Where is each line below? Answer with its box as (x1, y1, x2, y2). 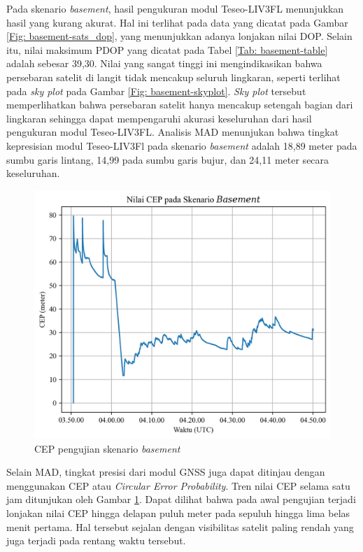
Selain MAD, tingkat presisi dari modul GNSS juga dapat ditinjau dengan (6, 465, 325, 479)
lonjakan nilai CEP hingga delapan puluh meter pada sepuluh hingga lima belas (6, 505, 350, 520)
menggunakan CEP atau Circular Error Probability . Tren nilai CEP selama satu (6, 478, 350, 493)
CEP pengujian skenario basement (34, 441, 180, 455)
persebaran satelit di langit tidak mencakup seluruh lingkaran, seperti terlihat (6, 69, 341, 84)
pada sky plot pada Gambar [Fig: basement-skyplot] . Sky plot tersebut (6, 83, 306, 98)
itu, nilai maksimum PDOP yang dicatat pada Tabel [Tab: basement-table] (6, 42, 328, 57)
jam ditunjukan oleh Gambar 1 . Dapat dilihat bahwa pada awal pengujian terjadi (6, 492, 356, 507)
